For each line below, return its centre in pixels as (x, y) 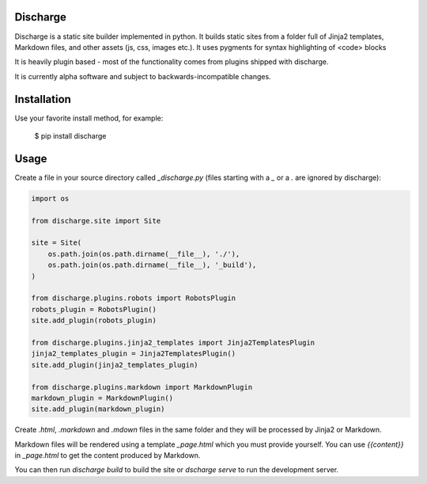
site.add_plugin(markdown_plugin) (98, 409)
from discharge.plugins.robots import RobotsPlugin (134, 298)
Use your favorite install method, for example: (89, 118)
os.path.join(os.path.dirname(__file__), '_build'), (152, 265)
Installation (43, 99)
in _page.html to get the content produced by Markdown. (108, 455)
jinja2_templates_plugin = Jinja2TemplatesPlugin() (134, 354)
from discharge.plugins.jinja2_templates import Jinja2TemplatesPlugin (173, 342)
